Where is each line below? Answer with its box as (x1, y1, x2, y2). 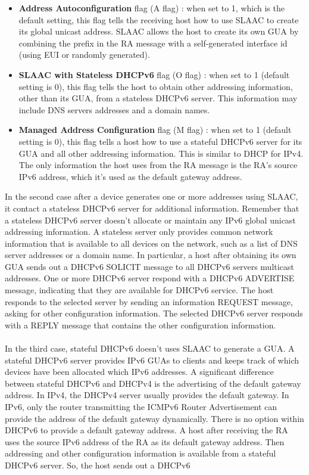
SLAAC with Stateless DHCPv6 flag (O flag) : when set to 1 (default (18, 68, 290, 80)
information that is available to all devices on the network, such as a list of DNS (5, 237, 298, 249)
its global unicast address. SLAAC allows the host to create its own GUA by (18, 25, 299, 38)
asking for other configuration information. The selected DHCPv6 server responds (5, 307, 303, 319)
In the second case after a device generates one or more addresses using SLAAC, (5, 190, 298, 203)
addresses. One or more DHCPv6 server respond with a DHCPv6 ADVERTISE (5, 272, 295, 284)
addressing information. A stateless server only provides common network (5, 225, 273, 238)
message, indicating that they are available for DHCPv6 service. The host (5, 284, 274, 296)
